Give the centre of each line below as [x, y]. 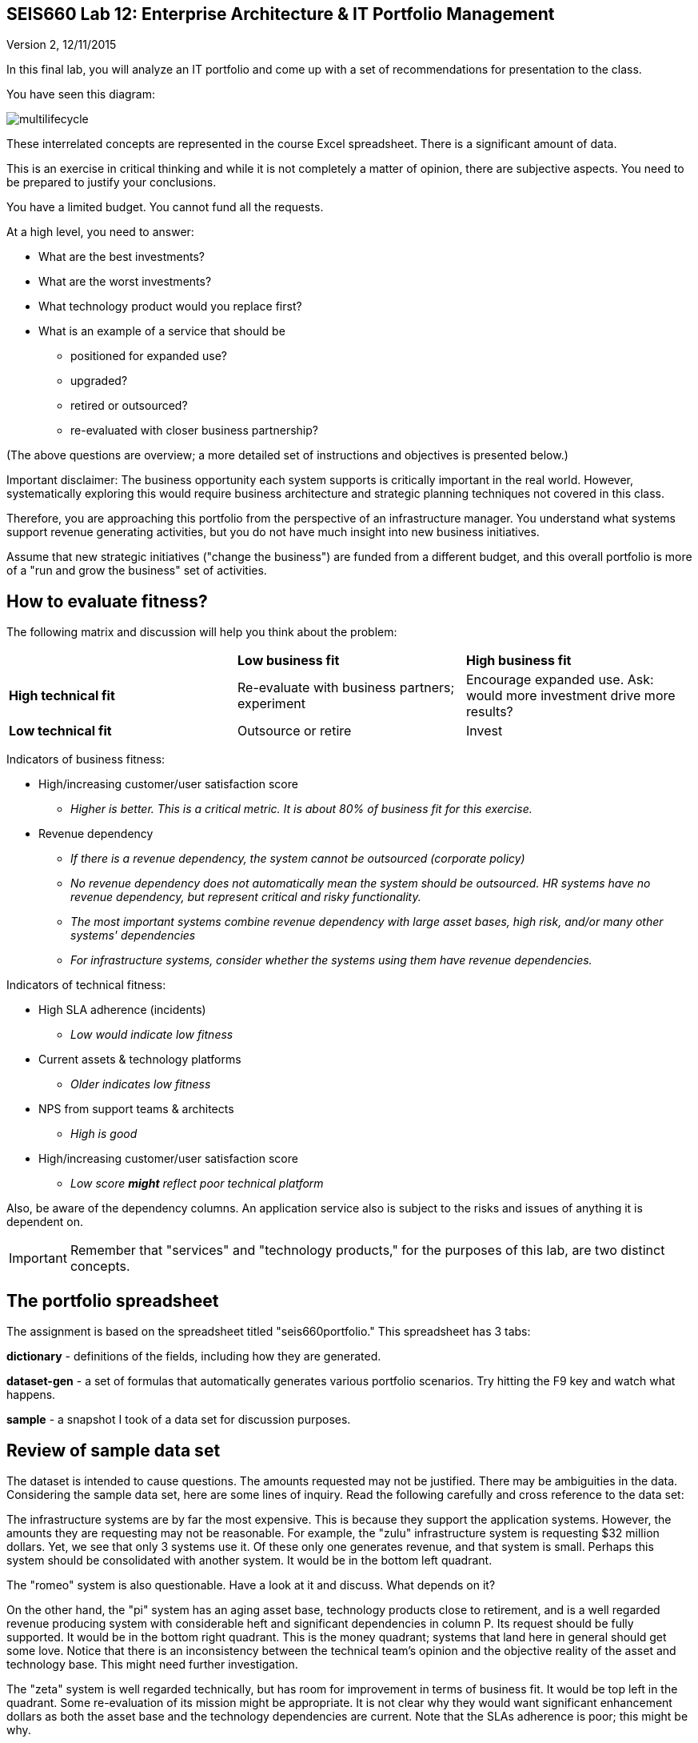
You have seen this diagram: [81, 94]
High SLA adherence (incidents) [122, 1010]
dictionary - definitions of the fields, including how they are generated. [194, 1356]
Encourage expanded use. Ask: [560, 680]
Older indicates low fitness [141, 1084]
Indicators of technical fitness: [86, 985]
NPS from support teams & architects [136, 1109]
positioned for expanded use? [149, 356]
